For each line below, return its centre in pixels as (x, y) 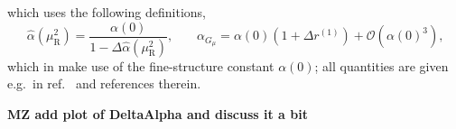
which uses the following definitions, (107, 12)
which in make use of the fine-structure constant (141, 65)
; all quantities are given (382, 65)
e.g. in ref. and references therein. (104, 83)
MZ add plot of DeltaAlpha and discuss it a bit (158, 113)
